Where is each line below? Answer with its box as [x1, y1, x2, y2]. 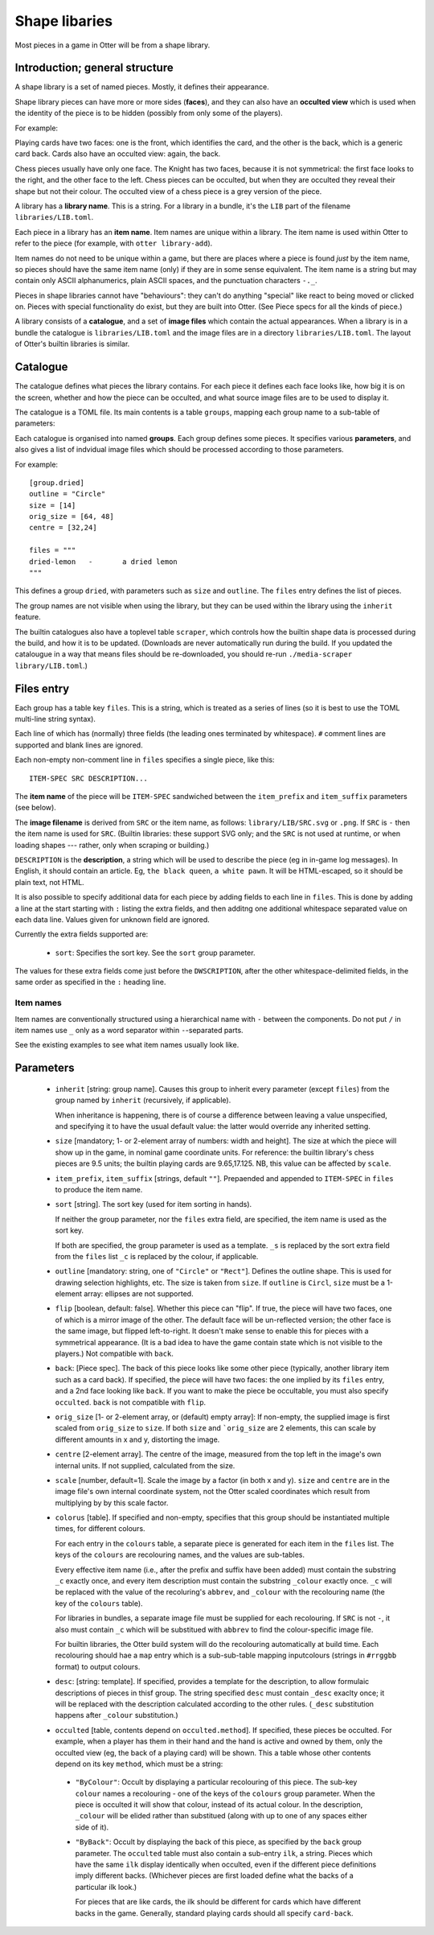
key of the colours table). [55, 1598, 144, 1608]
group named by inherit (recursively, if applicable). [55, 1095, 231, 1105]
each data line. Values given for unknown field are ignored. [14, 914, 211, 924]
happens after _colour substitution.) [55, 1711, 178, 1720]
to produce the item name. [55, 1184, 143, 1194]
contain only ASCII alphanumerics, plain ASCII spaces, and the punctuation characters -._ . [14, 276, 317, 286]
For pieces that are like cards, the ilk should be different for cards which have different [75, 1897, 362, 1907]
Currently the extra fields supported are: [14, 929, 149, 939]
